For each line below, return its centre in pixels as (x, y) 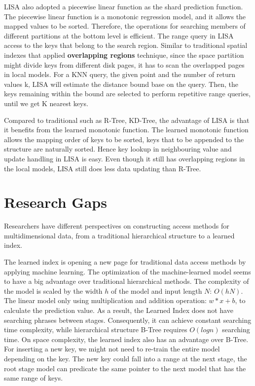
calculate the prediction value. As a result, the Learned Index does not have (119, 310)
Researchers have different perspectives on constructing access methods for (117, 226)
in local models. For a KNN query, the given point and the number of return (120, 74)
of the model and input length (157, 290)
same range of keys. (34, 378)
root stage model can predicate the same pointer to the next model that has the (125, 368)
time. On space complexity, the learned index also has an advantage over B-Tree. (126, 339)
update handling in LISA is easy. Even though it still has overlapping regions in (125, 158)
